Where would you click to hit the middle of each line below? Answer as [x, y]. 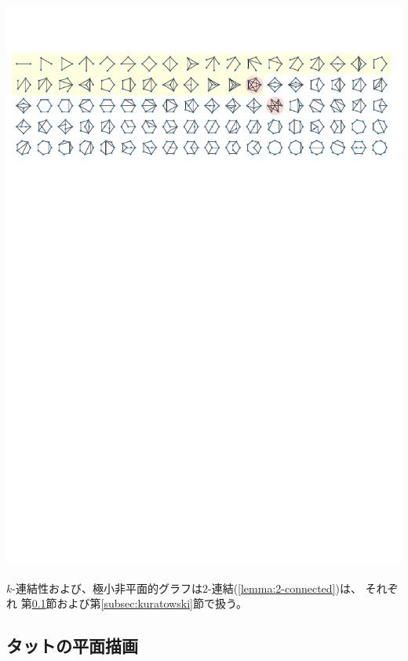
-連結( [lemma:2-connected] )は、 [284, 588]
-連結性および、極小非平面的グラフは [107, 588]
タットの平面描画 [72, 646]
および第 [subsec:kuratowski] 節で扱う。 [152, 603]
